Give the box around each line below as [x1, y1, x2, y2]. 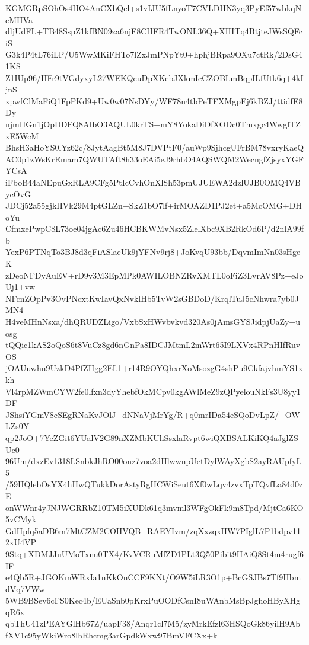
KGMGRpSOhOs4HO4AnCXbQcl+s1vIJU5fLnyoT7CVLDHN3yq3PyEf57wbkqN [5, 2, 302, 14]
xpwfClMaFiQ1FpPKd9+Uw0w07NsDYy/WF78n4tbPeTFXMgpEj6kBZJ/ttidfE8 [5, 94, 303, 107]
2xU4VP [5, 536, 36, 548]
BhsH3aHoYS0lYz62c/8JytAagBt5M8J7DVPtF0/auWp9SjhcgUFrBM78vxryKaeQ [5, 141, 304, 154]
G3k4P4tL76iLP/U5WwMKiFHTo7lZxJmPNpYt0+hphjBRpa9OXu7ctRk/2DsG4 [5, 48, 302, 60]
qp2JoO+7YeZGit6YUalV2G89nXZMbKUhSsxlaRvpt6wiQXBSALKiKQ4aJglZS [5, 431, 298, 443]
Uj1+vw [5, 280, 36, 293]
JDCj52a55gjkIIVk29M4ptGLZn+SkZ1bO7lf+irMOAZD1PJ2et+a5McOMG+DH [5, 199, 302, 212]
